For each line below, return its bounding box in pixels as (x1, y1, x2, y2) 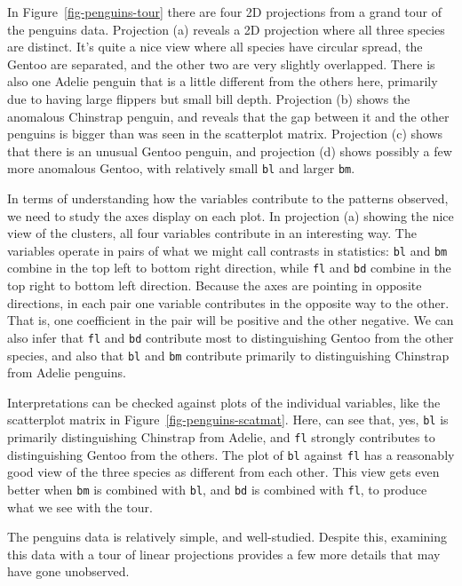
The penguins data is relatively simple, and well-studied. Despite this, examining (7, 527, 447, 546)
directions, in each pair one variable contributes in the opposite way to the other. (7, 293, 450, 312)
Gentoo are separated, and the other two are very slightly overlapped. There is (7, 54, 435, 73)
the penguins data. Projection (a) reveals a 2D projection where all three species (7, 20, 445, 38)
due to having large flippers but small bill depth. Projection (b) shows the (7, 89, 410, 107)
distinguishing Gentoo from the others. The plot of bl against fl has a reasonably (7, 445, 455, 463)
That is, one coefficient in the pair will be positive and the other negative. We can (7, 311, 454, 329)
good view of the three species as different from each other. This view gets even (7, 463, 440, 481)
